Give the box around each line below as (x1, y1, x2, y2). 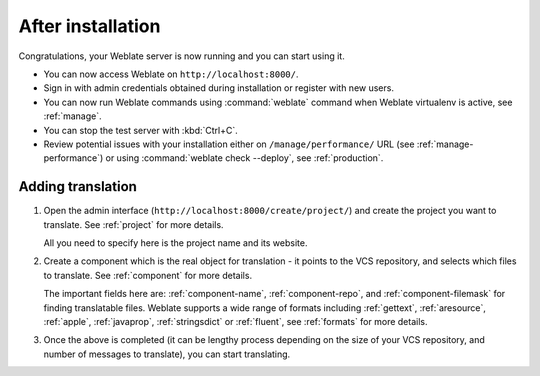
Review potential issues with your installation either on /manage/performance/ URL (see (43, 138, 415, 150)
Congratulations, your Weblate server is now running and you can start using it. (18, 50, 345, 62)
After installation (18, 15, 161, 37)
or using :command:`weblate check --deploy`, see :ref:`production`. (105, 152, 384, 164)
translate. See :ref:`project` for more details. (43, 218, 224, 230)
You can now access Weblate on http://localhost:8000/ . (43, 68, 299, 80)
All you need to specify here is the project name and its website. (43, 236, 308, 249)
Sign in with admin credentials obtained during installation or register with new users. (43, 82, 395, 94)
